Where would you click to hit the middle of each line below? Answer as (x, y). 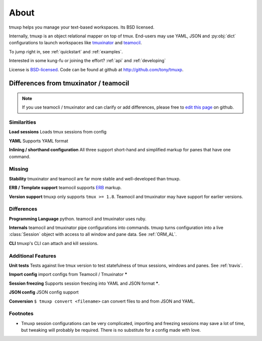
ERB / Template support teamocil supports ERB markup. (65, 188)
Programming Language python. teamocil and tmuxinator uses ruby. (78, 219)
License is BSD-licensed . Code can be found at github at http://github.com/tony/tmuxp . (96, 69)
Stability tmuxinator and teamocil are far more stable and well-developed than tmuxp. (95, 179)
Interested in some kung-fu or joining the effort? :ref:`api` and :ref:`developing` (87, 61)
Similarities (23, 122)
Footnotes (21, 314)
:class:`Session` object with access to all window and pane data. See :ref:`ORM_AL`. (93, 234)
